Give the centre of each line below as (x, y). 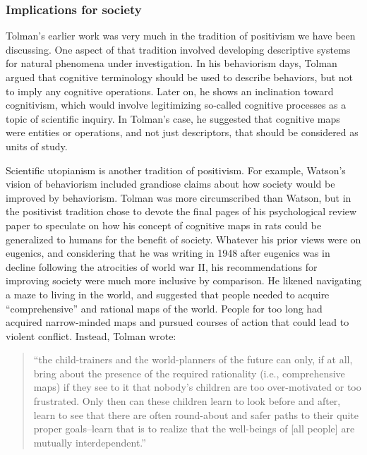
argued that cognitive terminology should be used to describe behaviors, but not (180, 77)
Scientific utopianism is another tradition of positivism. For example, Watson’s (176, 170)
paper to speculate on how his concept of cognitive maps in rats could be (164, 225)
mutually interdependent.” (90, 442)
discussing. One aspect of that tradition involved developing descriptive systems (178, 49)
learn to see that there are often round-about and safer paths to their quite (196, 414)
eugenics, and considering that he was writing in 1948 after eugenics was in (168, 253)
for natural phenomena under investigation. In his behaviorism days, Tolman (172, 63)
